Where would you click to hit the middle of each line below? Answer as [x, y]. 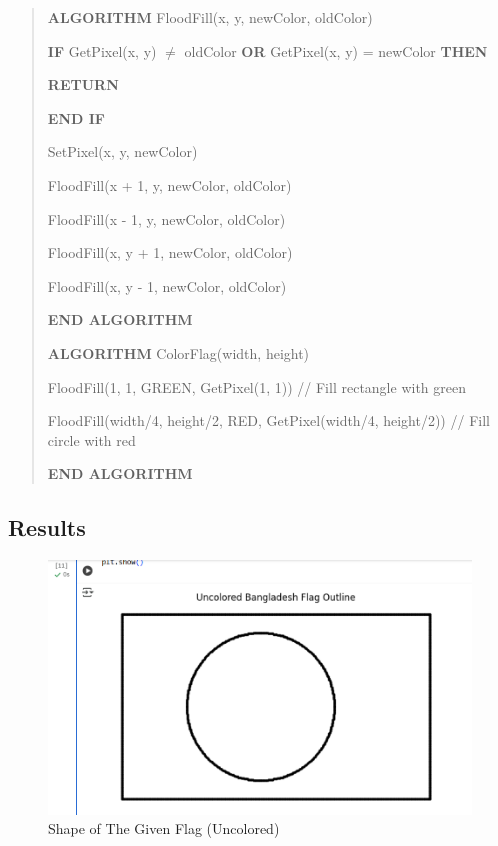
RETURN [83, 84]
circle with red [91, 439]
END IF [76, 117]
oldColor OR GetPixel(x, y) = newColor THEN [336, 50]
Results [47, 527]
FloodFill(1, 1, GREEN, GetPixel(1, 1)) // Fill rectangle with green [256, 386]
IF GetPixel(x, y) [102, 50]
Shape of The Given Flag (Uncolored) [164, 828]
